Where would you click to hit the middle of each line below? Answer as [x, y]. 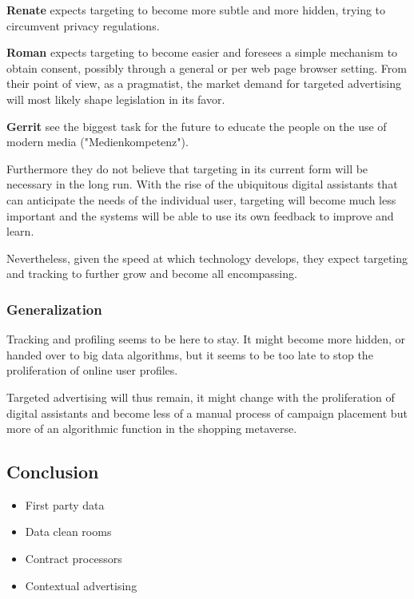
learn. [20, 231]
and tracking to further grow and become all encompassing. [152, 274]
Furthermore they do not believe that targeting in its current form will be [187, 168]
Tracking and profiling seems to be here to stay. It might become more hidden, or [206, 339]
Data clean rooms [68, 532]
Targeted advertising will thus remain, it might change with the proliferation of [201, 397]
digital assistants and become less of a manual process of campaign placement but [207, 413]
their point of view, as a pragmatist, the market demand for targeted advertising [204, 83]
